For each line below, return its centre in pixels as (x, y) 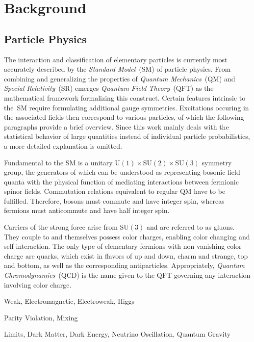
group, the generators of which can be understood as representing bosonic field (122, 172)
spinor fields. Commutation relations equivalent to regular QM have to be (115, 191)
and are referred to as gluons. (190, 227)
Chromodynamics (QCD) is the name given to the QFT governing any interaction (127, 275)
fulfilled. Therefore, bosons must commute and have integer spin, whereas (114, 200)
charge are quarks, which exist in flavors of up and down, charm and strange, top (126, 255)
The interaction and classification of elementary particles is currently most (116, 59)
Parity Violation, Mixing (41, 317)
